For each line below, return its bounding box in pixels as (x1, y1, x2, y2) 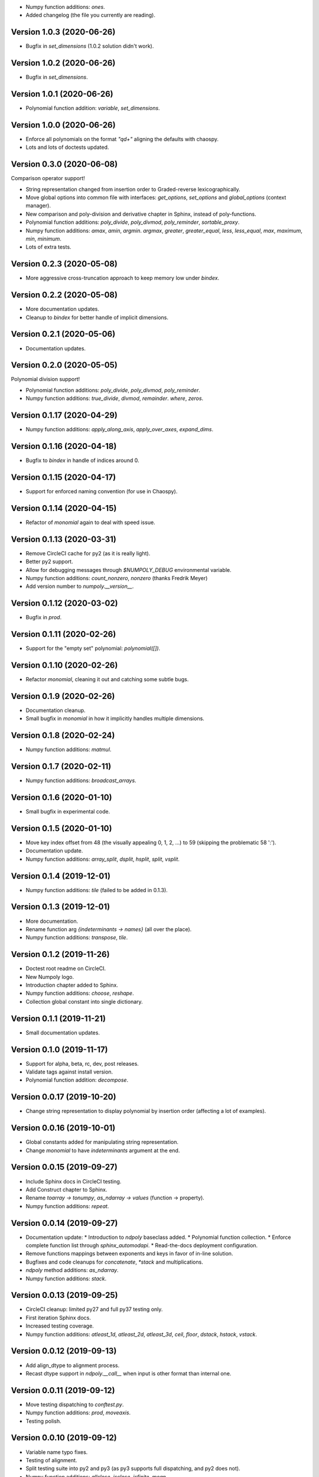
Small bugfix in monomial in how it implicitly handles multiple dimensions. (25, 715, 205, 722)
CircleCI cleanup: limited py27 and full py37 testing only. (25, 1306, 163, 1313)
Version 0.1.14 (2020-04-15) (11, 503, 117, 513)
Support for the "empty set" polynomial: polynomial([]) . (25, 645, 161, 652)
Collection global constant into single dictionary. (25, 998, 143, 1005)
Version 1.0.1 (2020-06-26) (11, 89, 113, 99)
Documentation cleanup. (25, 707, 86, 714)
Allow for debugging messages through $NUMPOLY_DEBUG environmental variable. (25, 566, 232, 573)
